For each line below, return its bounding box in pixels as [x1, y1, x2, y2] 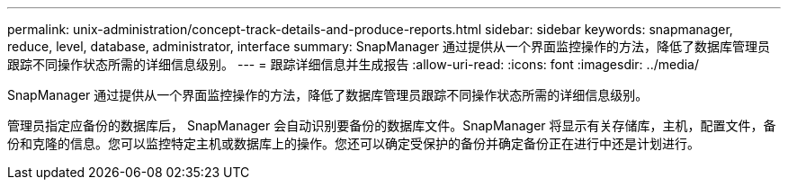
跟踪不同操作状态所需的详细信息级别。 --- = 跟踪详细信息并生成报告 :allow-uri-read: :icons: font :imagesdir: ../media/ [7, 57, 700, 72]
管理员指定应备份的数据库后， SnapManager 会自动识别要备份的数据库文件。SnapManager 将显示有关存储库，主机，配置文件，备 [7, 118, 776, 133]
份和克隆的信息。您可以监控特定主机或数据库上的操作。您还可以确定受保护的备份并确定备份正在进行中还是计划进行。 [7, 136, 700, 151]
